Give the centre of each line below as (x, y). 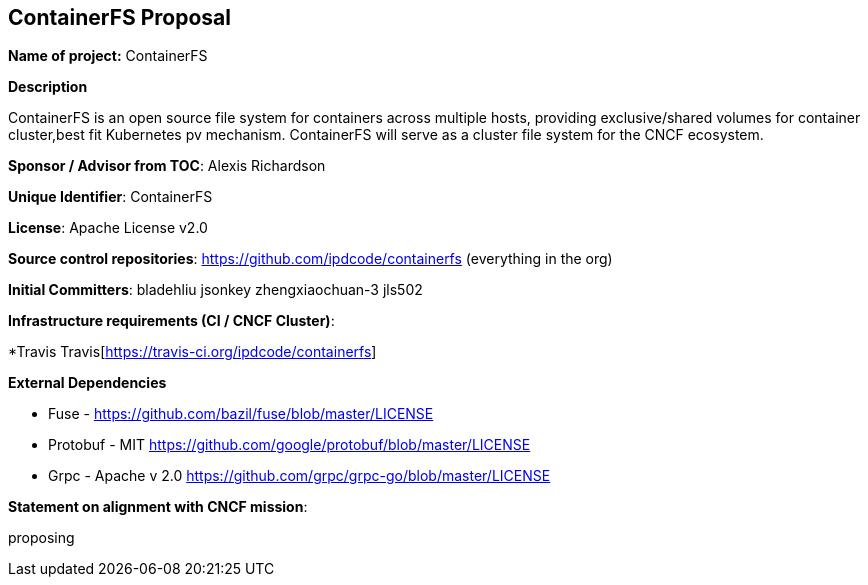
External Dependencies (87, 383)
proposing (41, 538)
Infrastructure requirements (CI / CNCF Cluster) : (171, 321)
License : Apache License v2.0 (108, 228)
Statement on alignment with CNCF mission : (158, 507)
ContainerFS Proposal (119, 17)
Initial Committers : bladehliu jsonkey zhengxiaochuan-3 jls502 (215, 290)
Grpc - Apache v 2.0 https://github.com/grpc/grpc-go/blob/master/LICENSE (299, 476)
